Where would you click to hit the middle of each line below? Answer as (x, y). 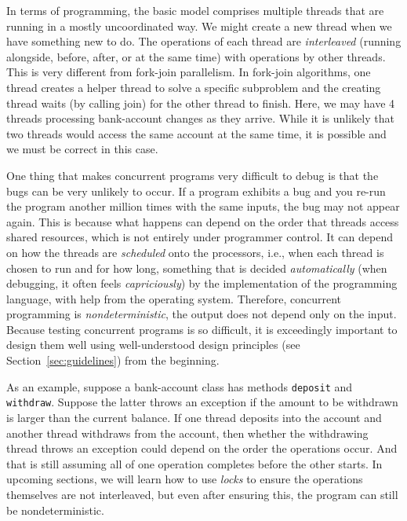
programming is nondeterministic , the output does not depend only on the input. (202, 314)
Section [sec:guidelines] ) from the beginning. (113, 360)
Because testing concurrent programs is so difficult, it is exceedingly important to (202, 329)
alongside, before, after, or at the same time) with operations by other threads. (196, 56)
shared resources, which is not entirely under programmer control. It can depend (200, 237)
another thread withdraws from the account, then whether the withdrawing (187, 433)
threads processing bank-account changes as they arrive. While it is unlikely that (200, 118)
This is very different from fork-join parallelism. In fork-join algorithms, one (189, 72)
